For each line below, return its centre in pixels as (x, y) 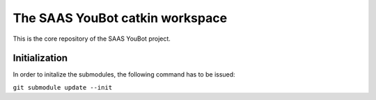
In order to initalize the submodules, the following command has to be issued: (124, 74)
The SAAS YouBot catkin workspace (120, 18)
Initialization (40, 58)
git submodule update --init (63, 87)
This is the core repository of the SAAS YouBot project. (92, 39)
